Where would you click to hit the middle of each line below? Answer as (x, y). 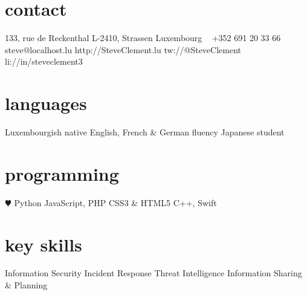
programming (62, 173)
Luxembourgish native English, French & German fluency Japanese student (145, 132)
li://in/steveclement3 (44, 61)
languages (46, 103)
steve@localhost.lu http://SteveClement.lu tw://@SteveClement (123, 49)
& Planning (26, 285)
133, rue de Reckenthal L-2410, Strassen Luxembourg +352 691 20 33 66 (143, 38)
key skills (44, 244)
